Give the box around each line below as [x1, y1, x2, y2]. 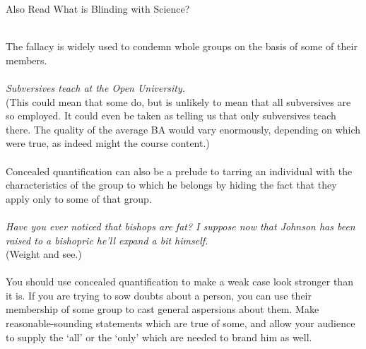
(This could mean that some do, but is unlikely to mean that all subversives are [6, 94, 351, 109]
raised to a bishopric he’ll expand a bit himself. [6, 232, 208, 247]
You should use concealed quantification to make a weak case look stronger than [6, 274, 353, 289]
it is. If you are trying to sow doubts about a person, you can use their [6, 288, 312, 302]
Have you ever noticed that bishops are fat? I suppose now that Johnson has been [6, 218, 355, 233]
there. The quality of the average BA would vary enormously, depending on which [6, 122, 361, 136]
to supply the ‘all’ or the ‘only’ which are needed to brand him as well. [6, 329, 312, 344]
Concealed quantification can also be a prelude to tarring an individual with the [6, 163, 353, 178]
